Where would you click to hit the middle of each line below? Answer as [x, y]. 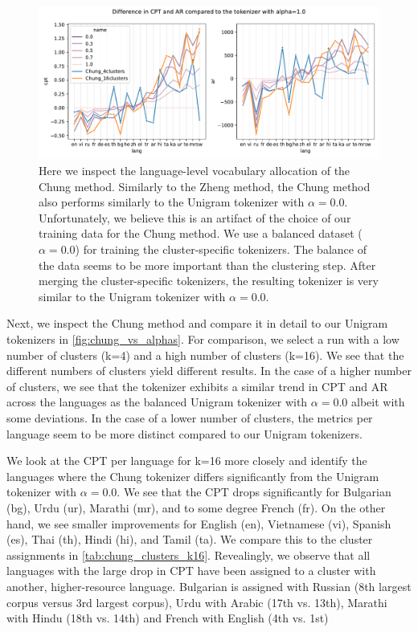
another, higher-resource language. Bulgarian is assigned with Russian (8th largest [209, 586]
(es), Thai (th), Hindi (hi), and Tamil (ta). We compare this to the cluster [190, 539]
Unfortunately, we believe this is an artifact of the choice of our [195, 217]
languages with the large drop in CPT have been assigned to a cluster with [191, 571]
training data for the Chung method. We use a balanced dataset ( [201, 233]
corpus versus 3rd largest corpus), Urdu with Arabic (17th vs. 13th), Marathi [197, 602]
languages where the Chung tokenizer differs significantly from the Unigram [193, 476]
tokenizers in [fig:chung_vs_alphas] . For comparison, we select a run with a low [203, 339]
